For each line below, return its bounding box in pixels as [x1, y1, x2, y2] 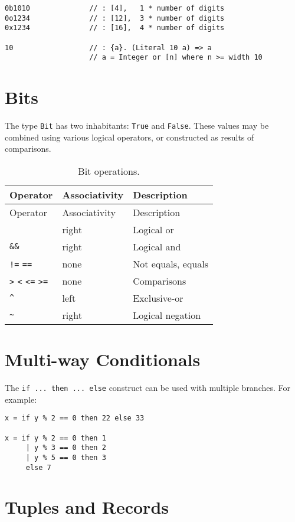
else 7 [25, 463, 51, 472]
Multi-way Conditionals [5, 347, 201, 371]
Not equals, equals [133, 256, 208, 270]
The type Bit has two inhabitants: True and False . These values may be [5, 119, 269, 132]
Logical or [133, 222, 174, 236]
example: [5, 393, 37, 405]
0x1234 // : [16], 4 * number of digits [5, 24, 225, 32]
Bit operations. [78, 164, 140, 178]
